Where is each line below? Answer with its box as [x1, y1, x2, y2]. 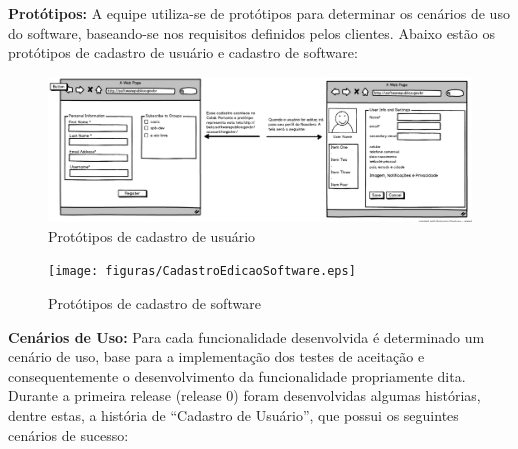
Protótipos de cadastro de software [48, 292, 261, 313]
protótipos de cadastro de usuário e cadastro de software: [8, 42, 358, 63]
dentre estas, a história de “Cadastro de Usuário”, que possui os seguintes [8, 404, 459, 425]
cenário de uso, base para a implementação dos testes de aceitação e [8, 346, 425, 367]
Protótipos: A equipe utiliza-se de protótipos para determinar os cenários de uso [8, 3, 510, 23]
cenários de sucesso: [8, 424, 129, 445]
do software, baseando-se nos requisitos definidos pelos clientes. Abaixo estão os [8, 22, 495, 43]
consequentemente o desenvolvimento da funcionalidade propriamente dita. [8, 365, 466, 386]
